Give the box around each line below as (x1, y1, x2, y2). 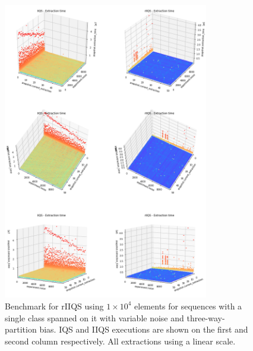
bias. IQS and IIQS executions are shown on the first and (39, 323, 248, 336)
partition (5, 323, 37, 336)
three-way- (186, 311, 225, 324)
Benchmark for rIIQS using (5, 299, 104, 312)
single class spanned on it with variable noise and (5, 311, 184, 324)
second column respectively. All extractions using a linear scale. (5, 334, 236, 347)
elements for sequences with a (134, 299, 242, 312)
